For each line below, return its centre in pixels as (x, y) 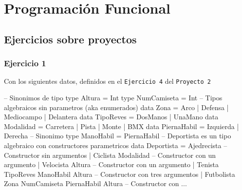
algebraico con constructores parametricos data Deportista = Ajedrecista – (116, 145)
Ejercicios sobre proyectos (70, 39)
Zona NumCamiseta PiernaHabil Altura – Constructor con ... (95, 183)
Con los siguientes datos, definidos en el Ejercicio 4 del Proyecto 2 (107, 81)
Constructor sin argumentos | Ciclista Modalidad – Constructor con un (110, 155)
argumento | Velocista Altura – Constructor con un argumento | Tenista (112, 164)
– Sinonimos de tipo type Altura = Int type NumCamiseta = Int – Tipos (113, 98)
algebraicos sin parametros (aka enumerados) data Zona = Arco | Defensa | (116, 107)
